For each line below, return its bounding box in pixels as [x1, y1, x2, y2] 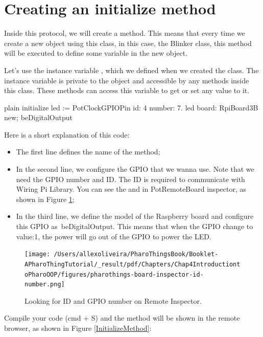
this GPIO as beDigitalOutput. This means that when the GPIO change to [16, 221, 253, 232]
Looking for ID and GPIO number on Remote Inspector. [25, 295, 202, 306]
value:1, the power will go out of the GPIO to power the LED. [16, 231, 211, 241]
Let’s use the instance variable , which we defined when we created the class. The [4, 64, 259, 75]
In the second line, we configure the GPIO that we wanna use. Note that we [16, 164, 254, 174]
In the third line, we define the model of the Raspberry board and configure [16, 211, 254, 221]
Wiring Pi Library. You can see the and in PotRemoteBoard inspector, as [16, 184, 246, 194]
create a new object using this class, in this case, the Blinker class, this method [4, 37, 252, 48]
